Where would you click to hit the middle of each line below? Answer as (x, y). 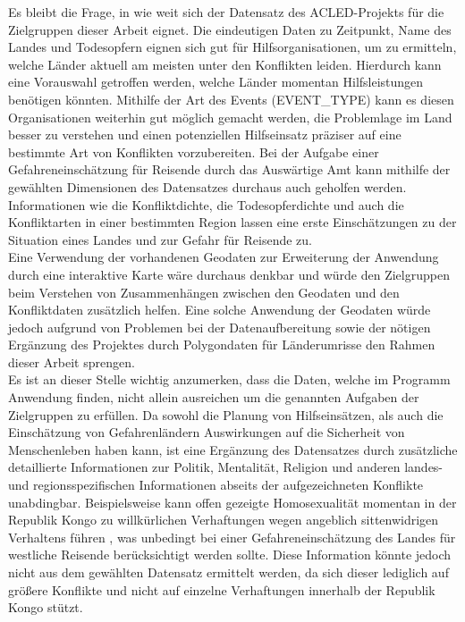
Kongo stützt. (46, 607)
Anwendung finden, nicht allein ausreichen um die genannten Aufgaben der (214, 397)
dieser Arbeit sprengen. (72, 361)
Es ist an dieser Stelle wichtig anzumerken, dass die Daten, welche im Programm (229, 379)
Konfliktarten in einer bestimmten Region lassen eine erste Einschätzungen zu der (232, 222)
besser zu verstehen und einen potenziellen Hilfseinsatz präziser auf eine (205, 134)
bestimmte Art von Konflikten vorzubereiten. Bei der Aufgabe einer (194, 151)
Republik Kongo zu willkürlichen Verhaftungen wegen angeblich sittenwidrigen (224, 520)
